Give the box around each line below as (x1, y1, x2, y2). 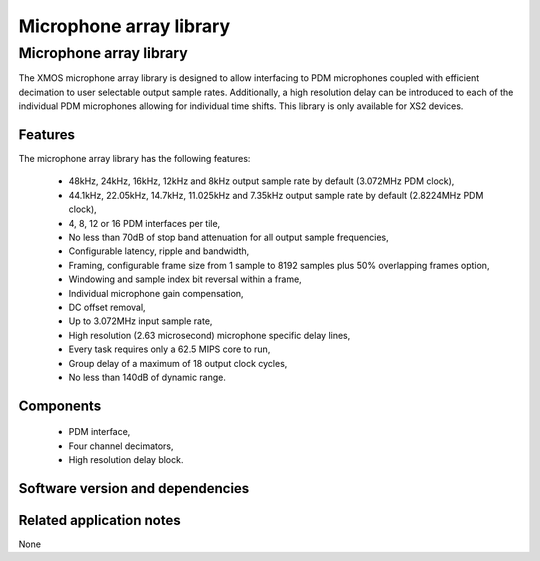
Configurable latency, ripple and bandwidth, (68, 245, 250, 257)
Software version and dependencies (18, 480, 250, 497)
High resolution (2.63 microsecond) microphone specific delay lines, (68, 329, 351, 341)
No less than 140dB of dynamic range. (68, 371, 227, 383)
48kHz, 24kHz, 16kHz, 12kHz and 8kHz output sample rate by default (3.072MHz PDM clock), (68, 175, 455, 187)
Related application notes (18, 511, 181, 529)
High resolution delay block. (68, 454, 184, 466)
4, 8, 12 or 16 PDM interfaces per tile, (68, 217, 221, 229)
